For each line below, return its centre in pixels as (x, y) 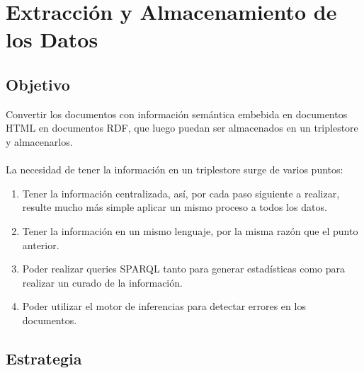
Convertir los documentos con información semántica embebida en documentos (177, 114)
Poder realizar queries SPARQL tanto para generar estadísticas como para (184, 269)
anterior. (41, 245)
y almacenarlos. (39, 141)
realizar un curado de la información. (102, 282)
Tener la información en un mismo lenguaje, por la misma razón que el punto (190, 230)
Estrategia (44, 358)
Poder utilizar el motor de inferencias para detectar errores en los (164, 306)
